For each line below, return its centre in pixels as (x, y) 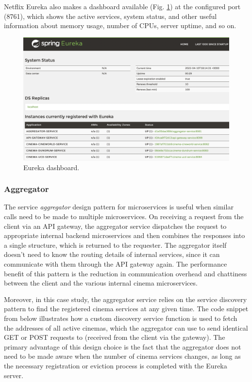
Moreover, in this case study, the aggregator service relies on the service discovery (126, 299)
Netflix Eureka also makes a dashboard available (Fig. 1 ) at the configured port (122, 6)
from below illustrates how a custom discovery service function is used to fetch (121, 318)
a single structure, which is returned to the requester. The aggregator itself (115, 245)
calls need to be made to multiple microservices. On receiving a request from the (124, 216)
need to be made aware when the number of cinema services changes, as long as (122, 356)
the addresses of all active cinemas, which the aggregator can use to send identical (126, 327)
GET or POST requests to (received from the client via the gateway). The (115, 337)
